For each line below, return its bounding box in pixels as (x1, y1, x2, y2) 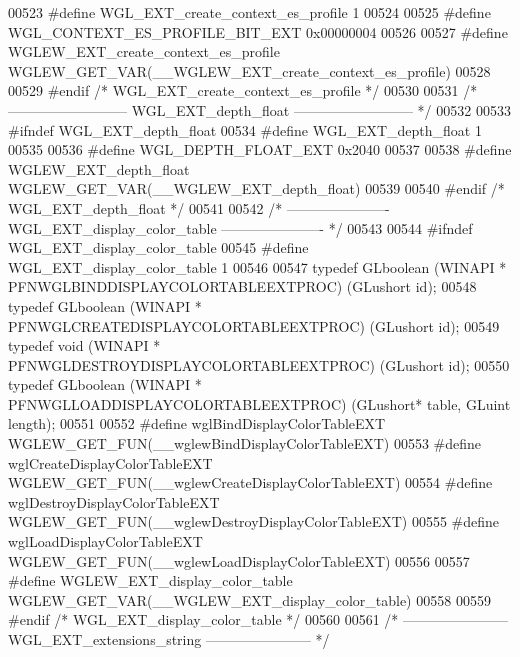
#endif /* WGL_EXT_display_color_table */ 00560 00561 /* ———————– (8, 609, 508, 630)
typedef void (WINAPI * (8, 335, 161, 356)
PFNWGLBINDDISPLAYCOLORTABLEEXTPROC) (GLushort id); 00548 (8, 276, 477, 297)
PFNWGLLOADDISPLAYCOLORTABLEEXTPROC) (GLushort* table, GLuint (8, 393, 511, 414)
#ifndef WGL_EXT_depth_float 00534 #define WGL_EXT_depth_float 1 (8, 119, 482, 140)
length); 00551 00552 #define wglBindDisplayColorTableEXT (8, 413, 386, 434)
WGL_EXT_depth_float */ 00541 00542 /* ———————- (8, 197, 390, 218)
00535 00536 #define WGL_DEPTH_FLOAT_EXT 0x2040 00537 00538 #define (8, 139, 512, 160)
